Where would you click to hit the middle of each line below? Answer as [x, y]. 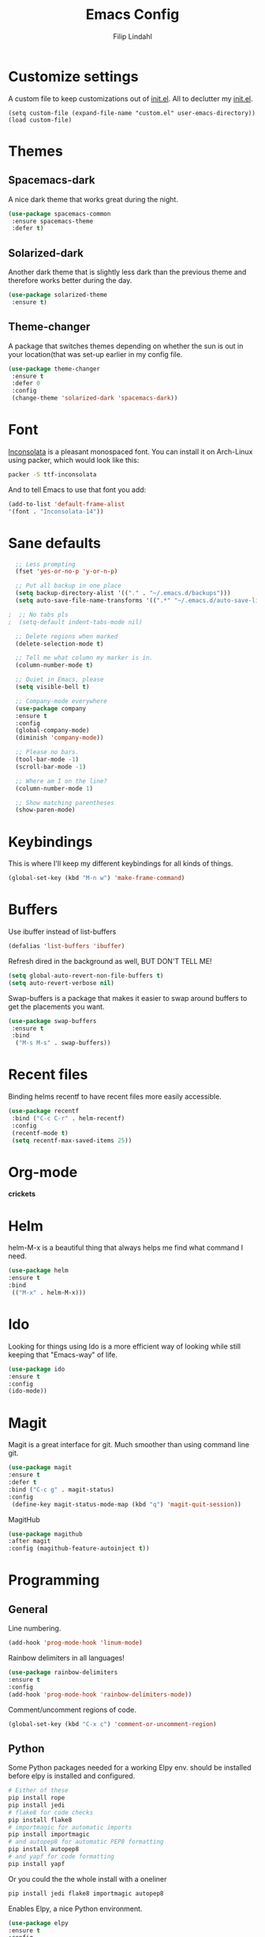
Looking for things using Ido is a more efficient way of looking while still [125, 1346]
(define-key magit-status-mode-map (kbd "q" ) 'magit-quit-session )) [127, 1504]
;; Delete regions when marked [67, 636]
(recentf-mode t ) [40, 1133]
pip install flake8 [40, 1820]
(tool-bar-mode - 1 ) [47, 760]
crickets [22, 1194]
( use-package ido [37, 1369]
